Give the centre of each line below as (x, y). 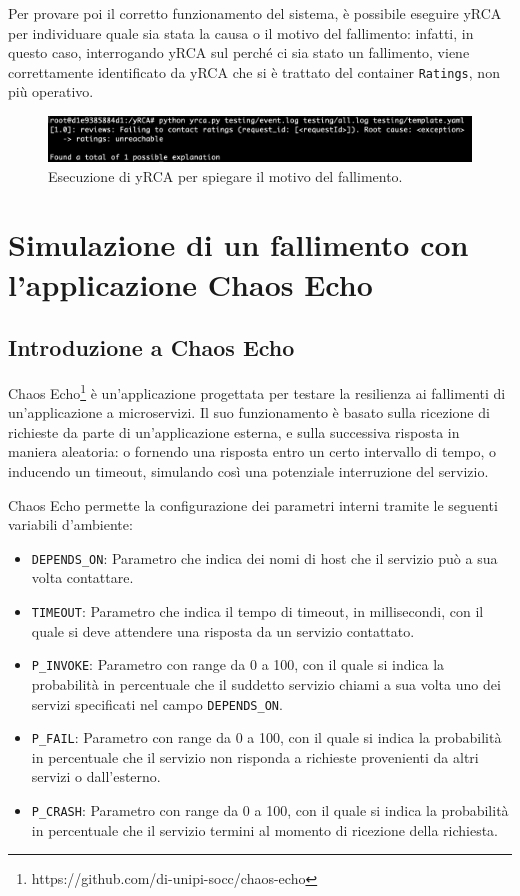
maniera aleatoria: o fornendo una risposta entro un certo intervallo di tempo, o (252, 451)
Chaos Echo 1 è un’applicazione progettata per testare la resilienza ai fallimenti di (257, 391)
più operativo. (51, 91)
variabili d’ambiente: (70, 524)
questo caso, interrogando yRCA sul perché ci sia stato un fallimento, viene (239, 52)
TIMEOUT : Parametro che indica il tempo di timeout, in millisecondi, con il (257, 611)
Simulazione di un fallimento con (238, 244)
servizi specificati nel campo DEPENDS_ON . (157, 703)
